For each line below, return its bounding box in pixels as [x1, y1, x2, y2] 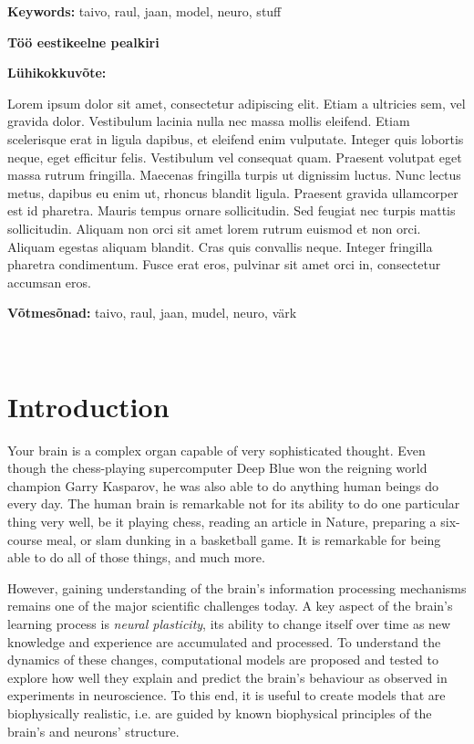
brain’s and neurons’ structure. [7, 721, 180, 740]
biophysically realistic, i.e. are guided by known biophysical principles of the [7, 703, 432, 722]
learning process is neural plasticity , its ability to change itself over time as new [7, 613, 451, 633]
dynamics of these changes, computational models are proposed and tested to [7, 650, 439, 669]
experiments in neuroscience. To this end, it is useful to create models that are [7, 686, 446, 705]
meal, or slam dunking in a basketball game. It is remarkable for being [46, 529, 441, 549]
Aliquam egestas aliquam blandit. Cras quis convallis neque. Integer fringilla [7, 236, 433, 256]
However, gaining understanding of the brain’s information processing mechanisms [7, 578, 467, 597]
